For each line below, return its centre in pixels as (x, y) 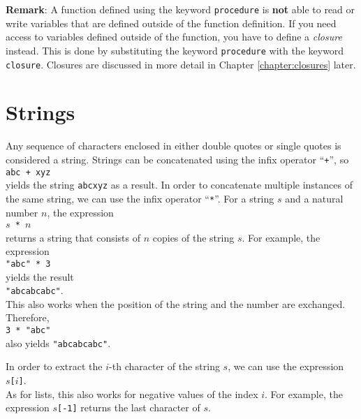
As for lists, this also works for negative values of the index (132, 394)
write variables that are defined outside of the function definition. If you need (171, 23)
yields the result (40, 276)
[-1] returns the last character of (129, 407)
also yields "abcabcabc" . (58, 343)
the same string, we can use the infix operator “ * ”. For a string (140, 198)
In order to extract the (54, 366)
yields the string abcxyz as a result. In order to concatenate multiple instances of (179, 185)
